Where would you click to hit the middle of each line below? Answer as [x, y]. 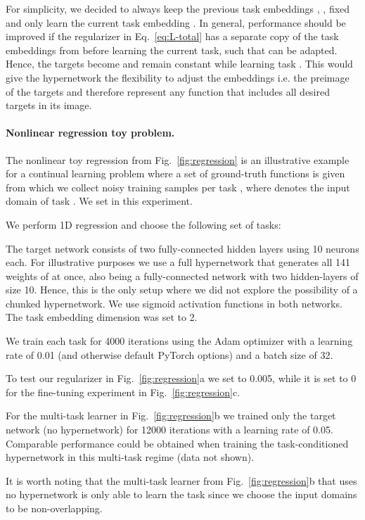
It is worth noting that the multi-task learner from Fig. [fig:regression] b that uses [181, 480]
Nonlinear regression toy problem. [90, 133]
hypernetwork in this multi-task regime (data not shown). [130, 457]
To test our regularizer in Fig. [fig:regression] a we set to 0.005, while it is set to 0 [181, 378]
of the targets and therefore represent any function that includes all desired [168, 91]
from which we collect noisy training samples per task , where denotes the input [178, 187]
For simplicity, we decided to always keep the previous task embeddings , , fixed [178, 8]
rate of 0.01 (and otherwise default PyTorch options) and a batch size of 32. [169, 354]
